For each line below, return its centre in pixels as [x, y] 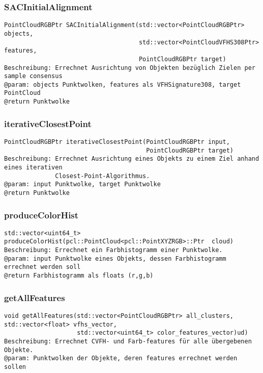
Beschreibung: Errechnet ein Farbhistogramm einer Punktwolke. [113, 250]
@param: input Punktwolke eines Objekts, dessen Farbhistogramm [115, 258]
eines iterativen [33, 167]
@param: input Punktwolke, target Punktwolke [82, 184]
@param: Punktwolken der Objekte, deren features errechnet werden [121, 358]
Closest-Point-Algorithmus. [103, 176]
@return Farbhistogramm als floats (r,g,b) [79, 276]
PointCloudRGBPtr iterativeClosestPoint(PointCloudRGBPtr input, [117, 142]
